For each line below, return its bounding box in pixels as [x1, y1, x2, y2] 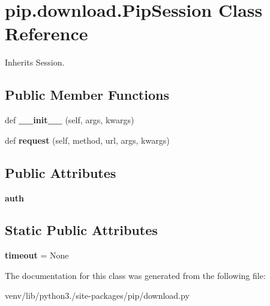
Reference [5, 21, 88, 46]
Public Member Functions [5, 85, 169, 104]
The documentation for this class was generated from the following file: [5, 269, 266, 281]
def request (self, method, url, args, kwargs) [5, 133, 170, 146]
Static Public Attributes [5, 221, 158, 239]
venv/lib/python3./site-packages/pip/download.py [5, 289, 190, 302]
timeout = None [5, 249, 69, 262]
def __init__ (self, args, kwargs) [5, 114, 134, 126]
